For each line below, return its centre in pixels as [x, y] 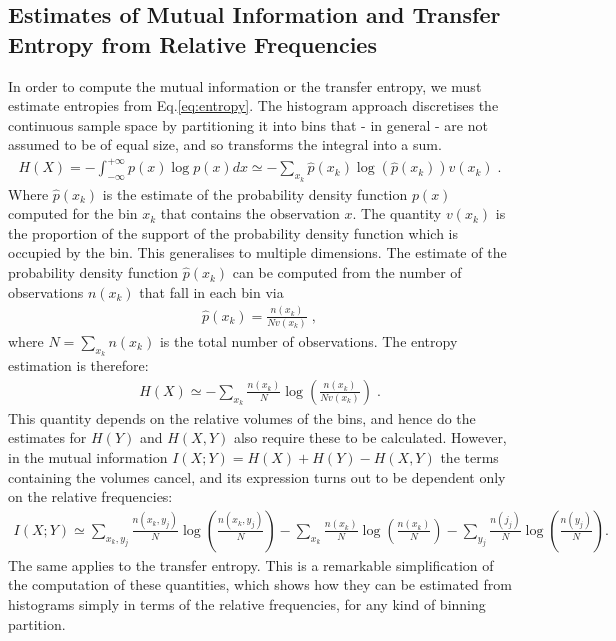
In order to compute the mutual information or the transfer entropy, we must [245, 85]
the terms [469, 456]
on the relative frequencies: [90, 496]
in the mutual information [88, 456]
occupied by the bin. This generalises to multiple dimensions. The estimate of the [257, 252]
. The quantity [397, 213]
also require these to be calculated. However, [370, 437]
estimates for [47, 437]
